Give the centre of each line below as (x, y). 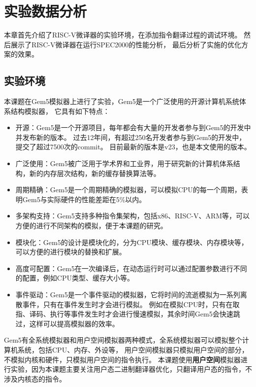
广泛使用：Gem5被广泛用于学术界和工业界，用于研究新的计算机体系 (124, 163)
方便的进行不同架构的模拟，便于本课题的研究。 (91, 226)
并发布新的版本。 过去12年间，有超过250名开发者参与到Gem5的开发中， (131, 137)
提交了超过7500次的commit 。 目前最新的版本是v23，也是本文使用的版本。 (133, 147)
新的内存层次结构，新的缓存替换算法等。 (95, 173)
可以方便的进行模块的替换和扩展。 (71, 252)
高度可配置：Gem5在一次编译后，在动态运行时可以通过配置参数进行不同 (131, 268)
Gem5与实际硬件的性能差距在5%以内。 (84, 199)
